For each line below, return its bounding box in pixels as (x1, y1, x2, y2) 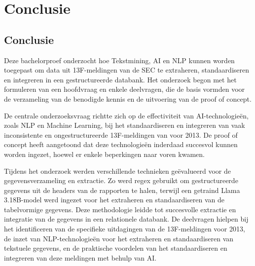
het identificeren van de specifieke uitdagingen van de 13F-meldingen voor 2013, (4, 224, 245, 234)
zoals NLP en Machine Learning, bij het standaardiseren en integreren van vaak (4, 120, 245, 130)
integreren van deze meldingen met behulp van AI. (4, 252, 157, 263)
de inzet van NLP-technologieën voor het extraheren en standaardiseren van (4, 233, 234, 243)
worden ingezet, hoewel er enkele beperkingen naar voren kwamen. (4, 149, 205, 159)
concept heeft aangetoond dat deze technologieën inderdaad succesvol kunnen (4, 139, 238, 150)
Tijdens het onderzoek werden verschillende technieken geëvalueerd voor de (4, 165, 231, 176)
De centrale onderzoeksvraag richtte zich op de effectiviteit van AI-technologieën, (4, 110, 249, 120)
